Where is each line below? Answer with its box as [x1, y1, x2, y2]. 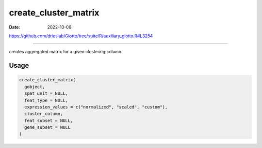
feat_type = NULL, [24, 97, 68, 103]
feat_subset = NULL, [24, 118, 73, 123]
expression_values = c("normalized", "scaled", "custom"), [24, 104, 168, 110]
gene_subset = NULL [24, 125, 71, 130]
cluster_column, [24, 111, 63, 117]
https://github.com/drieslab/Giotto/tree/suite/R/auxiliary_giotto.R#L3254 [9, 33, 153, 39]
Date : [9, 24, 20, 30]
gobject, [24, 84, 45, 89]
